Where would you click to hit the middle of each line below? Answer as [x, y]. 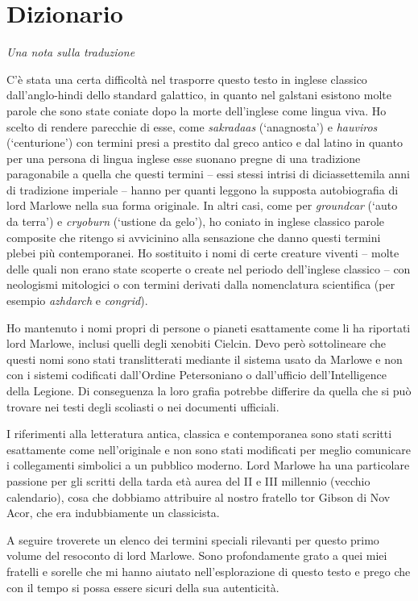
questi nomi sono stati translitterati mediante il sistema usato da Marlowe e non [205, 359]
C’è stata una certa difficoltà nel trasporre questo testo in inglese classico [187, 79]
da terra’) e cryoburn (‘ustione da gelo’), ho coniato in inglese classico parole [196, 221]
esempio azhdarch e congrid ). [77, 300]
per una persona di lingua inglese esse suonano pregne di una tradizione [184, 158]
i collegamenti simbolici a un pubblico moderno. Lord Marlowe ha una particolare [208, 465]
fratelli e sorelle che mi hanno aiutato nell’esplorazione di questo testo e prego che [209, 571]
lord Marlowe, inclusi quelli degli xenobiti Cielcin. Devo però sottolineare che [197, 343]
